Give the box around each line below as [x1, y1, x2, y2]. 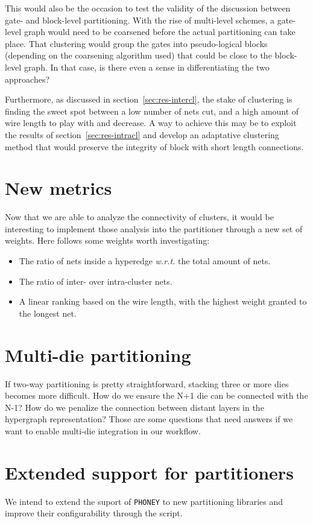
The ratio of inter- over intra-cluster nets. [19, 274, 172, 287]
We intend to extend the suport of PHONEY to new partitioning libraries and [5, 495, 283, 507]
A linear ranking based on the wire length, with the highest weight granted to [19, 295, 307, 308]
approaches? [5, 72, 50, 85]
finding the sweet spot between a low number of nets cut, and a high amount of [5, 104, 299, 117]
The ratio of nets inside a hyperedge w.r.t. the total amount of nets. [19, 255, 271, 267]
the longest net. [19, 306, 77, 319]
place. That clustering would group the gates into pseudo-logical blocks [5, 37, 268, 49]
